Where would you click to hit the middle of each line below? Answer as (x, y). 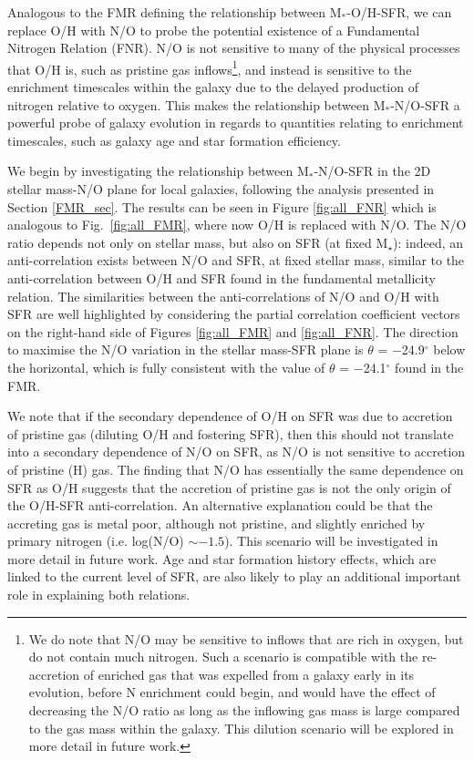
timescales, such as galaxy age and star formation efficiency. (174, 140)
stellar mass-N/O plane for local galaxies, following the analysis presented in (221, 189)
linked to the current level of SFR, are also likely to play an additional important (234, 576)
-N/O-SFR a (425, 104)
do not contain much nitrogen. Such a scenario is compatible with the (223, 657)
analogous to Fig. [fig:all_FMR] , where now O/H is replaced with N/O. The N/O (237, 225)
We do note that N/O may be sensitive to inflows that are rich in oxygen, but (246, 638)
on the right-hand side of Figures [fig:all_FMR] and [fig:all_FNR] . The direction (233, 331)
